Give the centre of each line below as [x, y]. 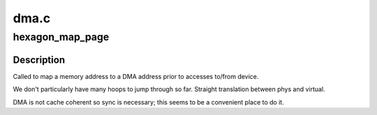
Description [39, 60]
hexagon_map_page [61, 37]
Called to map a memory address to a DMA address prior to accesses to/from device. [136, 76]
